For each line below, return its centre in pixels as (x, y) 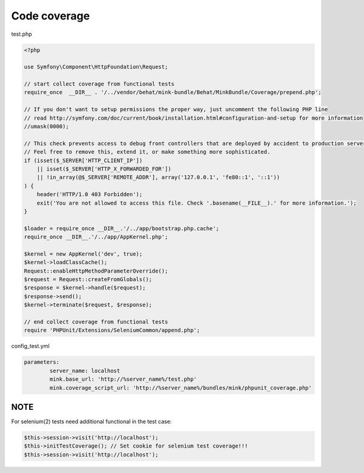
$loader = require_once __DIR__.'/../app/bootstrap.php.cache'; (122, 228)
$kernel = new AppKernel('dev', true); (83, 254)
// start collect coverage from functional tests (99, 84)
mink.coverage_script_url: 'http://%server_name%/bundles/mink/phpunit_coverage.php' (181, 388)
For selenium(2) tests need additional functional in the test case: (92, 421)
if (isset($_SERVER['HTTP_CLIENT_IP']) (83, 160)
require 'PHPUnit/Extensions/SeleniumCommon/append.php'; (112, 330)
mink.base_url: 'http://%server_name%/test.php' (123, 379)
